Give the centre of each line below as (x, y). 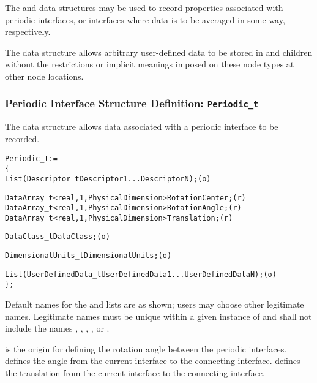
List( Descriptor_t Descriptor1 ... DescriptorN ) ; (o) (108, 179)
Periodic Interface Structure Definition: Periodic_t (132, 103)
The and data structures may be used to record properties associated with (144, 7)
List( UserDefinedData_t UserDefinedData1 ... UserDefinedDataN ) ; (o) (141, 274)
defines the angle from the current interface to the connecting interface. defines (153, 361)
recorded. (22, 138)
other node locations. (44, 76)
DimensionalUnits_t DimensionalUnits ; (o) (88, 256)
